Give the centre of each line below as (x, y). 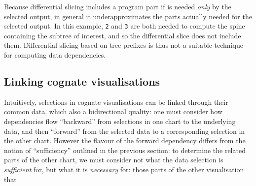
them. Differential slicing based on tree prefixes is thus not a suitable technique (124, 45)
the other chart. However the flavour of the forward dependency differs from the (125, 140)
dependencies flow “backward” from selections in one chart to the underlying (120, 121)
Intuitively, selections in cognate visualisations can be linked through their (116, 102)
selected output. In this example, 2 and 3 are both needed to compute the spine (125, 26)
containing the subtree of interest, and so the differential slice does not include (123, 35)
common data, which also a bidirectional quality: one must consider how (113, 111)
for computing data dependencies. (55, 55)
